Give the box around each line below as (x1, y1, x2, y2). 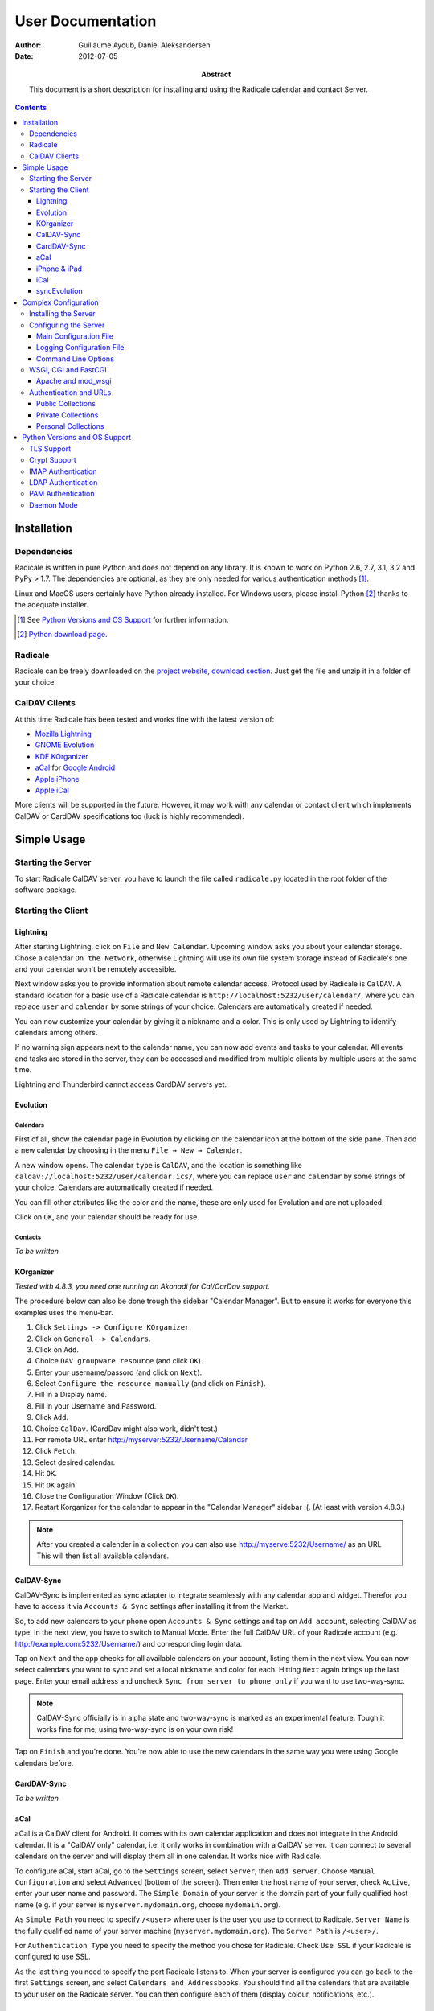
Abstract (201, 69, 231, 80)
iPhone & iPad (36, 264, 83, 273)
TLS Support (29, 443, 72, 454)
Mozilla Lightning (35, 729, 92, 738)
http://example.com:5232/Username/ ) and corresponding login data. (14, 1639, 243, 1648)
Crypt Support (29, 455, 76, 465)
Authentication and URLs (29, 387, 112, 397)
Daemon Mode (29, 500, 78, 510)
